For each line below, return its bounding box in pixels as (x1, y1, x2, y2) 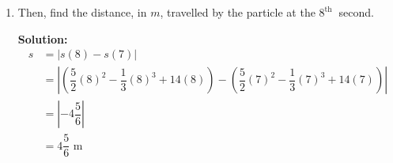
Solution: (17, 30, 68, 47)
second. (338, 4, 374, 20)
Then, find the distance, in (17, 4, 147, 20)
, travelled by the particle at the (160, 4, 316, 20)
